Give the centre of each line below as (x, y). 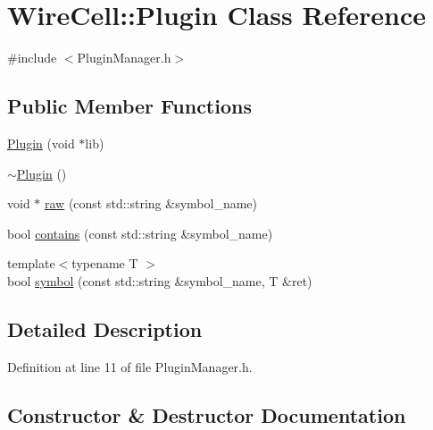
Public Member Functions (129, 106)
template (31, 263)
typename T (105, 263)
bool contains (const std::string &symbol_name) (140, 233)
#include (32, 58)
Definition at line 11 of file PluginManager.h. (130, 366)
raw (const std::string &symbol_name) (151, 203)
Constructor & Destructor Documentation (207, 414)
